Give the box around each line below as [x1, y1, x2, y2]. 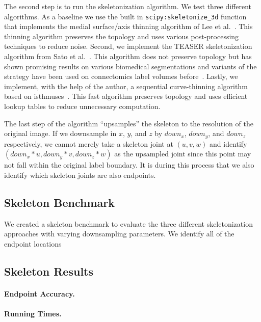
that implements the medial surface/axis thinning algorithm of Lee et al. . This [4, 21, 253, 32]
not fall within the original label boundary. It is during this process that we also [4, 159, 254, 170]
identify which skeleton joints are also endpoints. [4, 169, 156, 180]
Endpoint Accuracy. [4, 288, 75, 299]
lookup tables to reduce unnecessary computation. [4, 101, 161, 111]
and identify [210, 138, 247, 149]
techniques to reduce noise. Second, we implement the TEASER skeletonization [4, 41, 252, 51]
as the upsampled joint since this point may [114, 148, 251, 159]
